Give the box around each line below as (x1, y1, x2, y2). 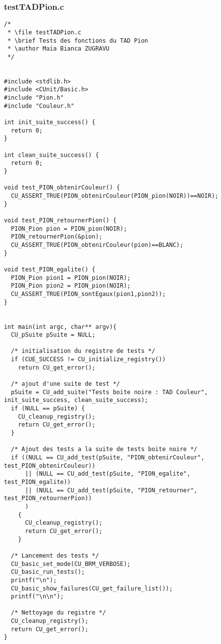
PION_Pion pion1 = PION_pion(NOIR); (11, 274, 131, 281)
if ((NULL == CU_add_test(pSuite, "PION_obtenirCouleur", (11, 454, 205, 461)
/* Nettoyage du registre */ (11, 609, 106, 617)
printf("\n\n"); (11, 593, 64, 600)
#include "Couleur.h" (4, 102, 75, 109)
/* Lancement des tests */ (11, 552, 99, 559)
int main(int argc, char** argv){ (4, 323, 117, 330)
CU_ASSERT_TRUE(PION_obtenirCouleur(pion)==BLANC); (11, 241, 184, 248)
